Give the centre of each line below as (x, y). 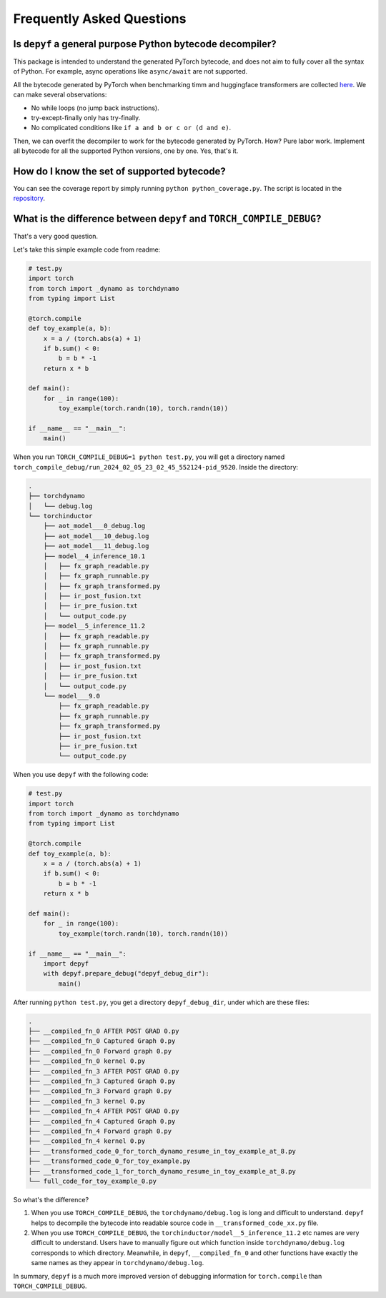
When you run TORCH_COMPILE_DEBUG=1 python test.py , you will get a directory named (149, 457)
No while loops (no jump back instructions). (95, 108)
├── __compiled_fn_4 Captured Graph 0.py (102, 1121)
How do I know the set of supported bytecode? (120, 171)
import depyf (66, 963)
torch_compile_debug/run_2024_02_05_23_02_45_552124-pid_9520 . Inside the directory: (156, 467)
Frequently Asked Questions (100, 19)
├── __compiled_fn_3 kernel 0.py (87, 1101)
